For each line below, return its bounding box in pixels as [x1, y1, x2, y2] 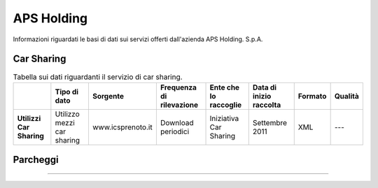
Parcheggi [13, 154, 59, 166]
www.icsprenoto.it [92, 122, 153, 132]
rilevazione [160, 100, 199, 110]
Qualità [334, 91, 360, 101]
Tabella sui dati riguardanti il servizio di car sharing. [13, 72, 183, 82]
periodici [160, 126, 190, 136]
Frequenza [160, 82, 197, 92]
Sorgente [92, 91, 124, 101]
